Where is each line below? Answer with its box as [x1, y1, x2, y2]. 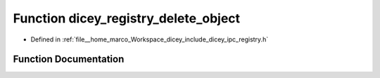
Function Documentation [13, 53, 125, 65]
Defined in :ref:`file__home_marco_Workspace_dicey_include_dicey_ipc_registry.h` [30, 35, 269, 44]
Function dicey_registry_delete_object [13, 11, 241, 26]
